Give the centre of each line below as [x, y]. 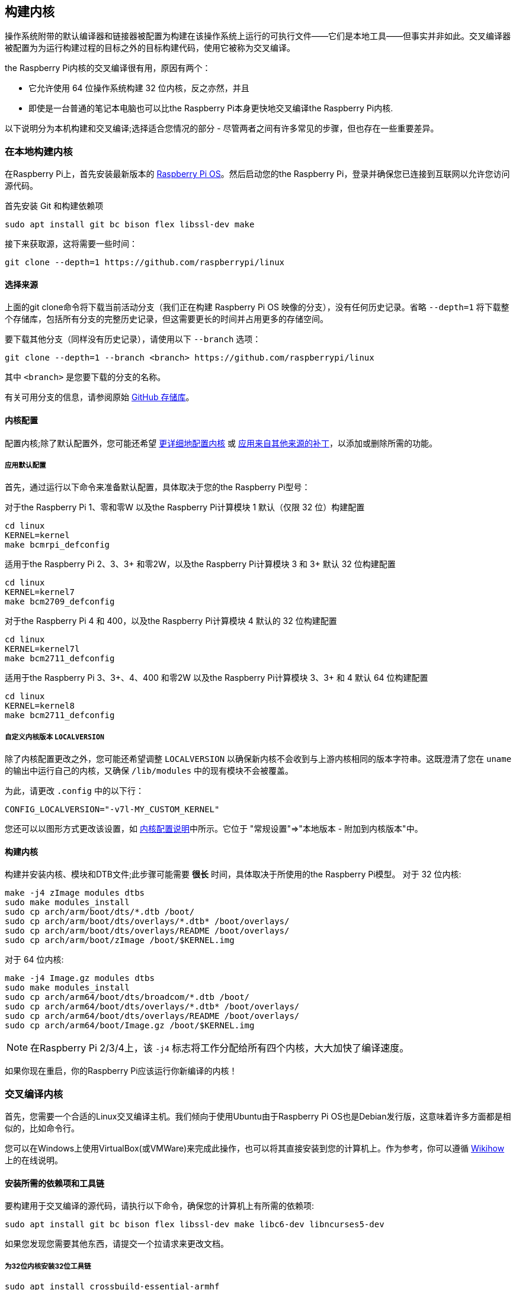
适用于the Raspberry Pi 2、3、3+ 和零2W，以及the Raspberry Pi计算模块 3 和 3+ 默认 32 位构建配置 [200, 564]
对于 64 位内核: [34, 960]
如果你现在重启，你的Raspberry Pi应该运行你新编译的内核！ [121, 1071]
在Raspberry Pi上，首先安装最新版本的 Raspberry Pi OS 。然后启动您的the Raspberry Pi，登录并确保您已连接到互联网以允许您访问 [257, 174]
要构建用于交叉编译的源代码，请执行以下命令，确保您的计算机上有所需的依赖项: [160, 1206]
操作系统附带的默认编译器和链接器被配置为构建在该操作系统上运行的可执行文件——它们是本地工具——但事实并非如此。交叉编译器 [258, 36]
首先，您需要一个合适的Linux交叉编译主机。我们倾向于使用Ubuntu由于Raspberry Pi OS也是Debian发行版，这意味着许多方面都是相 [258, 1117]
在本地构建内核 [39, 151]
